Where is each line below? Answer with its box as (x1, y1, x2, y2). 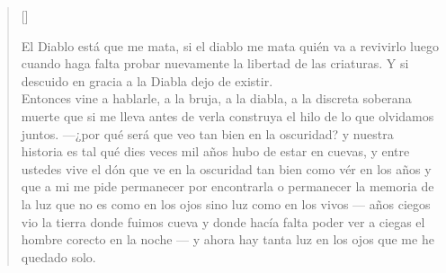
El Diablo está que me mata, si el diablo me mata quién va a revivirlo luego (21, 36, 439, 55)
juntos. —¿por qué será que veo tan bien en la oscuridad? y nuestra (21, 124, 394, 143)
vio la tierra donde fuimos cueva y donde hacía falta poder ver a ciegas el (21, 212, 425, 231)
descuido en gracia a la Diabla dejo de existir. (21, 71, 273, 90)
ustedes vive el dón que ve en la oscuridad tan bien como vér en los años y (21, 159, 432, 178)
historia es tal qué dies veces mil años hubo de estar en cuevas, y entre (21, 142, 410, 161)
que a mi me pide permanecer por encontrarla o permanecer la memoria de (21, 177, 434, 196)
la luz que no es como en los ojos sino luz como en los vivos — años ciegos (21, 194, 431, 213)
